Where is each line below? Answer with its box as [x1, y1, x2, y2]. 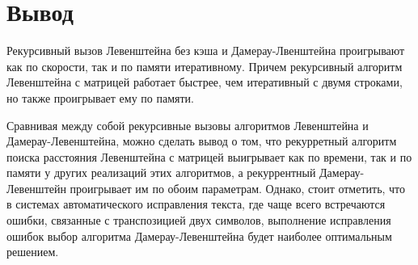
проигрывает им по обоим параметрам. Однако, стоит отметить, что [70, 179, 406, 196]
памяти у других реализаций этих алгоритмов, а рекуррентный [6, 164, 316, 181]
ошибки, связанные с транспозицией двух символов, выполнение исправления [6, 212, 391, 229]
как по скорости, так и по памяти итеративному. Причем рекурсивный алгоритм [6, 57, 403, 74]
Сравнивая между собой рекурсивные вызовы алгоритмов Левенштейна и [6, 116, 369, 133]
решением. [6, 243, 59, 260]
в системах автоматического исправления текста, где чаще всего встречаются [6, 196, 386, 212]
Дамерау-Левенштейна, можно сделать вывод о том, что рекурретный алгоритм [6, 132, 397, 149]
